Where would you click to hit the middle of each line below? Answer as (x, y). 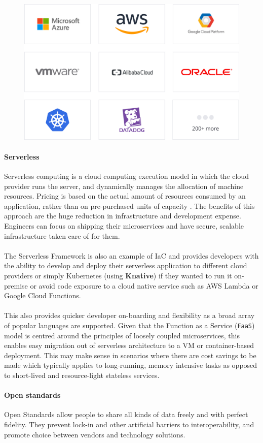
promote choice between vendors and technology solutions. (95, 434)
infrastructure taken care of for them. (62, 235)
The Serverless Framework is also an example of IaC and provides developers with (131, 255)
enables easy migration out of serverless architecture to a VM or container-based (129, 345)
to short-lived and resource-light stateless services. (82, 375)
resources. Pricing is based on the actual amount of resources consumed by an (125, 196)
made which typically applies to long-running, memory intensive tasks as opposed (131, 365)
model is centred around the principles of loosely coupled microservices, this (122, 335)
